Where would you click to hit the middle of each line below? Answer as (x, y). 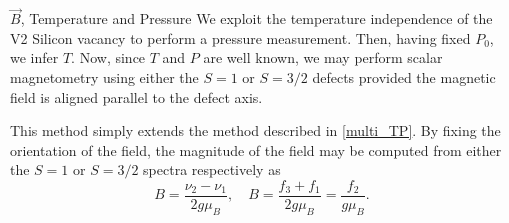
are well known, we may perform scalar (323, 57)
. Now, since (108, 57)
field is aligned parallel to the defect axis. (136, 96)
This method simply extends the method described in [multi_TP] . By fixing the (255, 130)
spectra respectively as (212, 169)
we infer (34, 57)
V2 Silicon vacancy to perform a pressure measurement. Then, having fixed (240, 37)
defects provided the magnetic (404, 77)
